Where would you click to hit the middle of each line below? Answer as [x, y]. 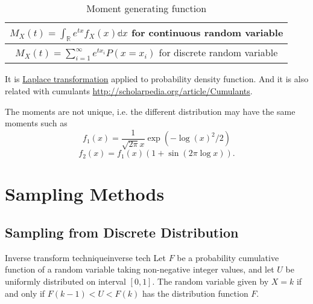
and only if [25, 293]
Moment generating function [147, 8]
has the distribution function [195, 293]
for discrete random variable [218, 53]
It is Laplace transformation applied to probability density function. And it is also [157, 79]
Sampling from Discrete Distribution [122, 232]
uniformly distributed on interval [65, 281]
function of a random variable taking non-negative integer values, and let [140, 269]
